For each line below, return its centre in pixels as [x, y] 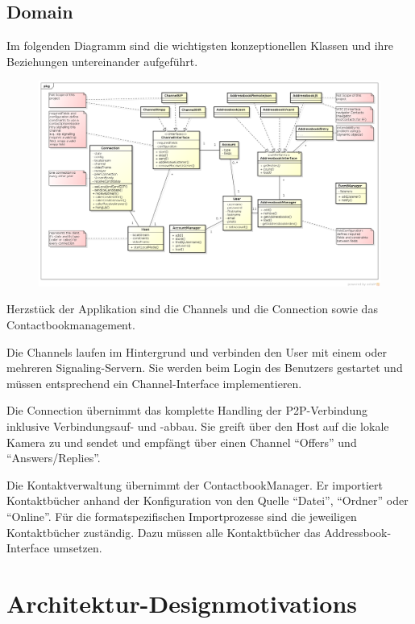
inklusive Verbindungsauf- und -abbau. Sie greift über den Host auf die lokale [198, 426]
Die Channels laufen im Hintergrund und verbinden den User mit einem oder [197, 351]
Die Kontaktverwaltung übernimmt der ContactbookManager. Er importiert [195, 484]
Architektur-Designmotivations [182, 603]
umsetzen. [77, 548]
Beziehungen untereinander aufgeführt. [102, 61]
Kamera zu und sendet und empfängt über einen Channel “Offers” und [182, 442]
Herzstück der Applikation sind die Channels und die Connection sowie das [192, 309]
